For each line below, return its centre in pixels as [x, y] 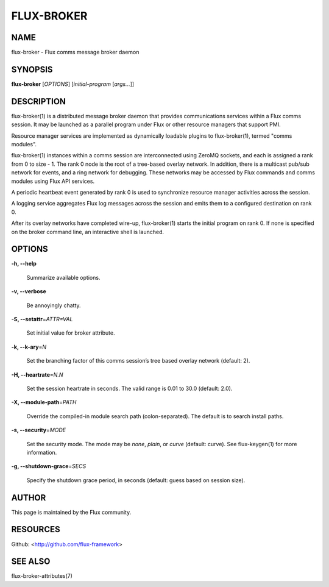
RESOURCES [36, 529]
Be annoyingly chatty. [54, 305]
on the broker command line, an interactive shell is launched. [88, 232]
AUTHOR [29, 498]
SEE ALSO [31, 562]
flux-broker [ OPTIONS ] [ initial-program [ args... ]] [73, 84]
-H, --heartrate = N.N [37, 374]
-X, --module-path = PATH [44, 402]
